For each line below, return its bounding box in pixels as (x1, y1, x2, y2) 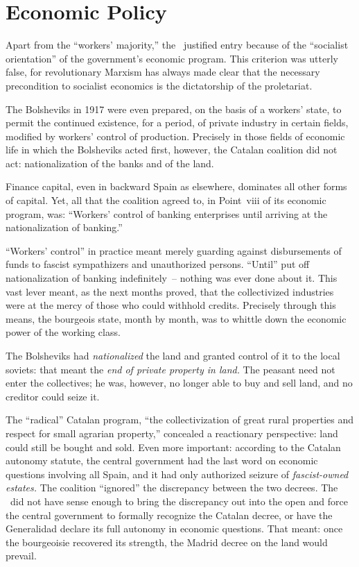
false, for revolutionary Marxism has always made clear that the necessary (6, 65, 320, 79)
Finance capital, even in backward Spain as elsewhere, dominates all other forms (6, 179, 347, 194)
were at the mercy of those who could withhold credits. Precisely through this (6, 298, 336, 312)
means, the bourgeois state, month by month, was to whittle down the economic (6, 311, 347, 325)
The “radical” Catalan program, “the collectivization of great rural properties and (6, 412, 354, 427)
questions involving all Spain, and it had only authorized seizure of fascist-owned (6, 466, 349, 481)
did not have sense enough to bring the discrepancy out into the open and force (10, 493, 348, 508)
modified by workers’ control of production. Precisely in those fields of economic (6, 128, 345, 143)
